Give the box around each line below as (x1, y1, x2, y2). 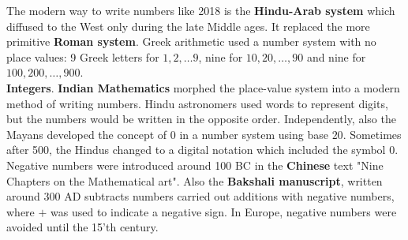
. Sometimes (342, 126, 402, 142)
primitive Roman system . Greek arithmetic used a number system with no (6, 33, 376, 50)
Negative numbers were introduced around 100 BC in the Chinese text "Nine (6, 156, 384, 173)
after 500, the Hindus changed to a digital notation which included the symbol (6, 141, 386, 158)
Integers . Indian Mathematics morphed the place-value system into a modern (6, 79, 400, 96)
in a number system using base (179, 126, 328, 142)
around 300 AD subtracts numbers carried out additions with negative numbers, (6, 188, 395, 204)
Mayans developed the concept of (6, 126, 167, 142)
